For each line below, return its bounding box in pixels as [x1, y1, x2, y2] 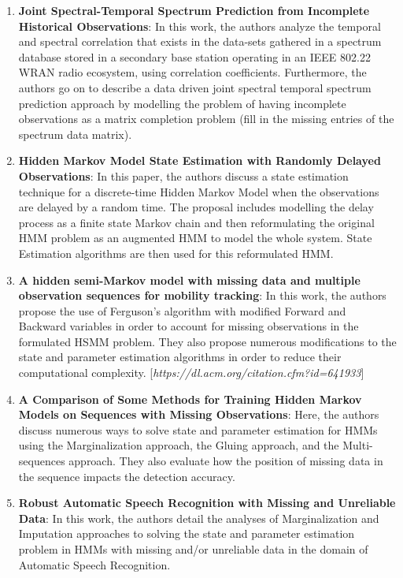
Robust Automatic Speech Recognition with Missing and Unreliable [18, 494, 396, 511]
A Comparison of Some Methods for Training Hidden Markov [18, 390, 362, 407]
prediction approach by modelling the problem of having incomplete [18, 95, 346, 111]
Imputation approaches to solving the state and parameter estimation [18, 525, 355, 542]
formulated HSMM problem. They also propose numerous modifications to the [18, 333, 397, 349]
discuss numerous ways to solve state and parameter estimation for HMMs [18, 421, 378, 438]
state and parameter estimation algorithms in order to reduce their [18, 349, 342, 365]
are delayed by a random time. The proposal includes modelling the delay [18, 199, 374, 215]
